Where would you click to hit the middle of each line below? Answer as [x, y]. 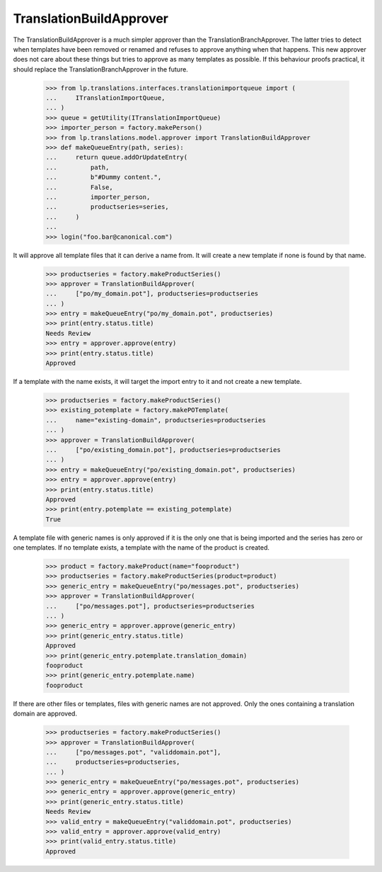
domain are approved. [45, 714]
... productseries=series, [107, 207]
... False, [79, 187]
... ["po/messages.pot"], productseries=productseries [150, 606]
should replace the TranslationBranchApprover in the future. [101, 69]
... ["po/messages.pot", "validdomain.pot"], [133, 752]
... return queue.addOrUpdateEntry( [116, 157]
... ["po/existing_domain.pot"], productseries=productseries [163, 449]
